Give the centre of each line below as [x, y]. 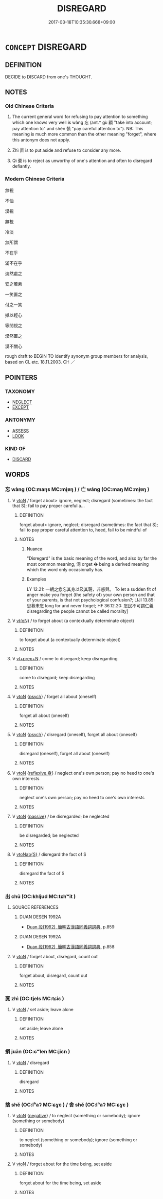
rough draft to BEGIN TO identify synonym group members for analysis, [77, 356]
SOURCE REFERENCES [35, 907]
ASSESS [20, 431]
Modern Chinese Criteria [35, 179]
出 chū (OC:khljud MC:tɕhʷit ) [40, 896]
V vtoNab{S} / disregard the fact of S [49, 854]
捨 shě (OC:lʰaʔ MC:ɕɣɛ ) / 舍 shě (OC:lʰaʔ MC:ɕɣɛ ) [67, 1105]
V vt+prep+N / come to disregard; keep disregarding [65, 658]
